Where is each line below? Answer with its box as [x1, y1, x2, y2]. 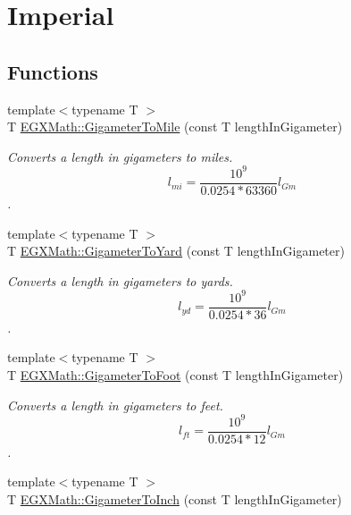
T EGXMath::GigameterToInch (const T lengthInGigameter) [7, 489, 342, 508]
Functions [7, 57, 98, 85]
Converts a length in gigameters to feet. [7, 395, 223, 414]
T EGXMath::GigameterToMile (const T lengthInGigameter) [7, 117, 343, 136]
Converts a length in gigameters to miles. [7, 147, 233, 165]
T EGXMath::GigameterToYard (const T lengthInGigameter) [7, 241, 345, 260]
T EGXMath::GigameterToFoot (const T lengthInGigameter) [7, 366, 344, 384]
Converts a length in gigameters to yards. [7, 271, 233, 290]
